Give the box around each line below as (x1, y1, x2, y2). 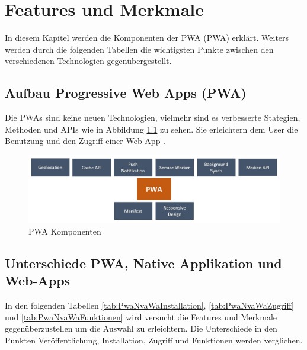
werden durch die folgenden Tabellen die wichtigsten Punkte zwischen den (5, 43, 274, 55)
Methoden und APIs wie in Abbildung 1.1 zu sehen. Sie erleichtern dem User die (5, 123, 298, 135)
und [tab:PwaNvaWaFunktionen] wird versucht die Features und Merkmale (5, 310, 277, 323)
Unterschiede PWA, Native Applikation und (5, 253, 282, 272)
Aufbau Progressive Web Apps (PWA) (5, 84, 247, 102)
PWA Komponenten (28, 224, 101, 237)
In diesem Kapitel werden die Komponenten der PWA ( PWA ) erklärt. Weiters (5, 31, 289, 44)
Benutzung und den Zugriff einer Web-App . (5, 134, 166, 147)
